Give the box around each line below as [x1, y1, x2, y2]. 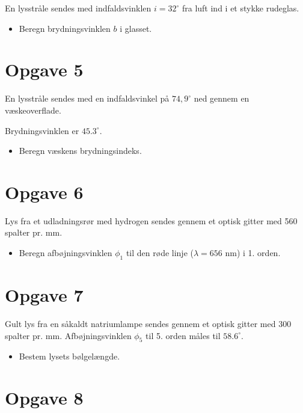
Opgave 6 [5, 179, 84, 204]
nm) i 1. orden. [225, 246, 281, 259]
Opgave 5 [5, 57, 84, 82]
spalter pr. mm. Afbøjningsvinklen [5, 329, 132, 341]
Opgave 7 [5, 282, 84, 307]
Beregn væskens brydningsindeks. [19, 144, 142, 157]
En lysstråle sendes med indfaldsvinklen [5, 2, 151, 14]
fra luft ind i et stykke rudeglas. [182, 2, 299, 14]
